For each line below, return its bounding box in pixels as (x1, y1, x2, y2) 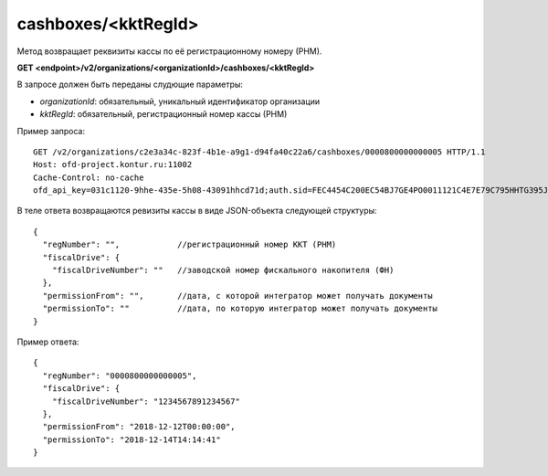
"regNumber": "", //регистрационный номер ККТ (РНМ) (42, 239, 337, 250)
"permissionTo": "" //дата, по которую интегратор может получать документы (42, 303, 438, 314)
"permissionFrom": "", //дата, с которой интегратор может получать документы (42, 291, 433, 301)
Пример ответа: (16, 336, 79, 347)
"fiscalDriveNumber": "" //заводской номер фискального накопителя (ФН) (51, 265, 395, 276)
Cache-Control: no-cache (33, 172, 144, 183)
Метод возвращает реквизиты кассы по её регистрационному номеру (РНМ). (16, 46, 322, 57)
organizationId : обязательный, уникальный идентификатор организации (39, 96, 321, 107)
